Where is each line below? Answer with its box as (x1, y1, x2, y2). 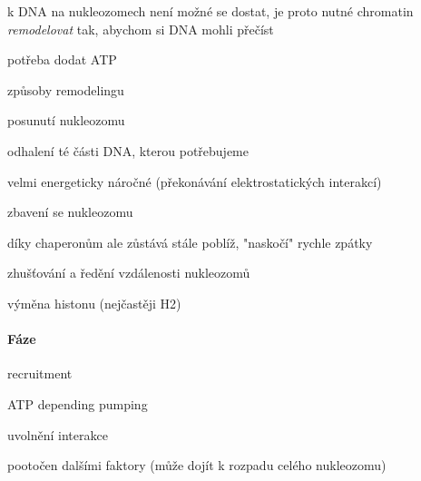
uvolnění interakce (7, 425, 108, 444)
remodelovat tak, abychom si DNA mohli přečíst (7, 19, 274, 38)
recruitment (7, 364, 73, 383)
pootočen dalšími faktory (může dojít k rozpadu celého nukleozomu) (7, 456, 387, 475)
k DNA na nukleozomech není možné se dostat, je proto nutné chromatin (7, 2, 414, 20)
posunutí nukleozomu (7, 111, 125, 130)
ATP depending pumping (7, 394, 148, 413)
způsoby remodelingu (7, 80, 124, 99)
